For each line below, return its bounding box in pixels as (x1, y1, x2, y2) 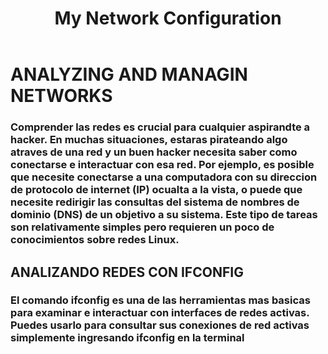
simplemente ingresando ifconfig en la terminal (10, 331, 245, 345)
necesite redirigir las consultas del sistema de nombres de (10, 195, 300, 209)
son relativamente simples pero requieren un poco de (10, 220, 275, 234)
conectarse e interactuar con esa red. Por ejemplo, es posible (10, 158, 315, 172)
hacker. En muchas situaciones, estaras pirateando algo (10, 133, 288, 147)
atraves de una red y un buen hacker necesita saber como (10, 145, 298, 159)
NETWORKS (10, 85, 113, 107)
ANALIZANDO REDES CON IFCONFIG (10, 263, 244, 281)
